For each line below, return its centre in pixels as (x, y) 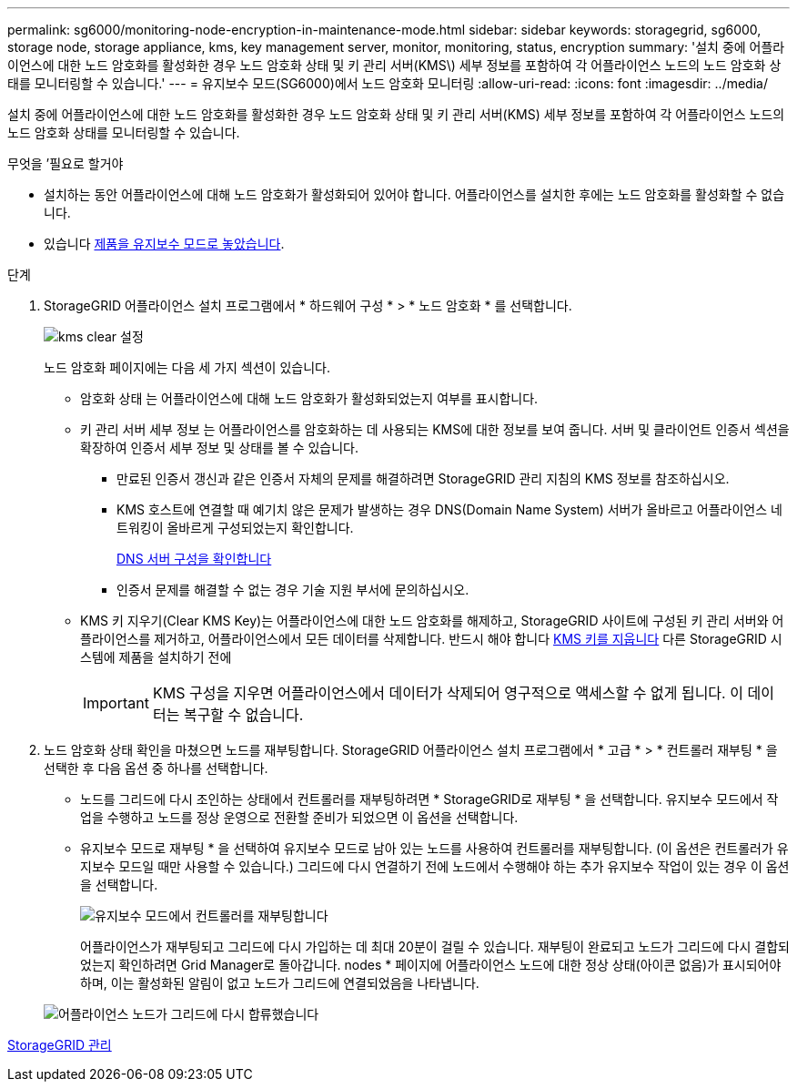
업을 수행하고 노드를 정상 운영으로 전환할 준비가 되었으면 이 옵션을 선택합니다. (299, 817)
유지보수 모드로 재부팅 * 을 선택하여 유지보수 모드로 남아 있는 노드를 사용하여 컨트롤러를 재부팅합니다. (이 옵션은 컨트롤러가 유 (434, 848)
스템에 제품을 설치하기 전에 (156, 657)
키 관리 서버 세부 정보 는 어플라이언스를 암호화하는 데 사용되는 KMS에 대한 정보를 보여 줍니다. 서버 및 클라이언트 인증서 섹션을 (435, 429)
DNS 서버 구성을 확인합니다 (194, 559)
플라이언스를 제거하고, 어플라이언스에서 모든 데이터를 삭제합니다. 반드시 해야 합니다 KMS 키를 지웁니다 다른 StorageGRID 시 (431, 639)
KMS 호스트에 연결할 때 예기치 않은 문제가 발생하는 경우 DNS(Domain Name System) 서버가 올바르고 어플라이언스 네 (449, 509)
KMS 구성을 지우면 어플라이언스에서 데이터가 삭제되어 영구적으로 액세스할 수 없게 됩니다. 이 (448, 693)
